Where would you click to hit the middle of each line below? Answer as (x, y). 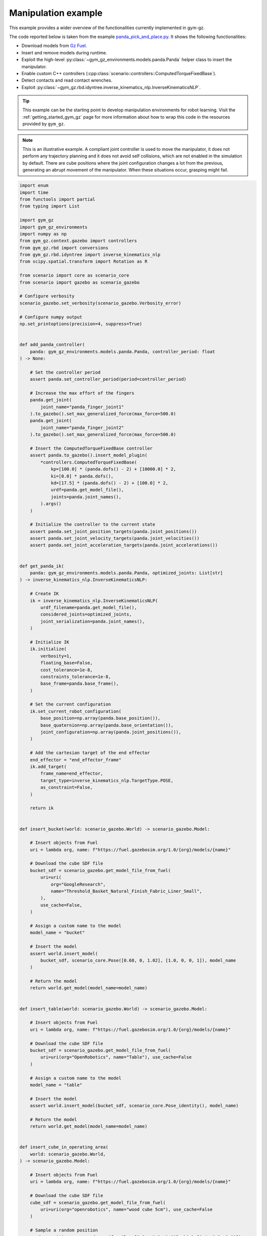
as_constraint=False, (67, 788)
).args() (51, 504)
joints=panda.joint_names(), (86, 497)
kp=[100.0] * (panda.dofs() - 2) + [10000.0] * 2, (113, 469)
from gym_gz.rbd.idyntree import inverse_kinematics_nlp (90, 255)
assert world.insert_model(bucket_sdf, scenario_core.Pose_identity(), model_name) (134, 1106)
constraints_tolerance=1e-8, (76, 677)
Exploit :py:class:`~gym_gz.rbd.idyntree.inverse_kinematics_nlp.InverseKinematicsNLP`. (111, 87)
